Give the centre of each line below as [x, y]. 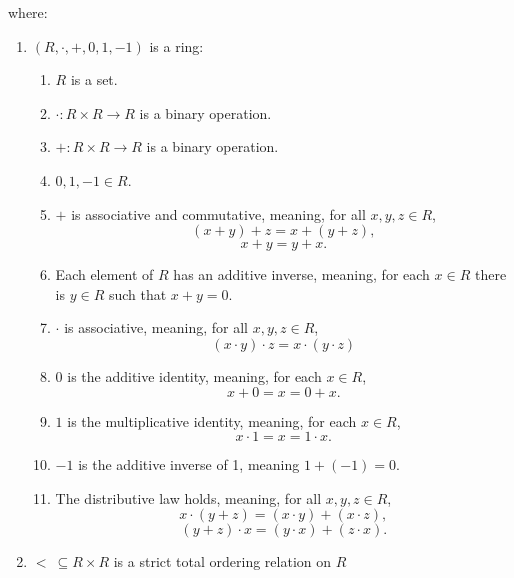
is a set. [94, 79]
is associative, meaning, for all [156, 327]
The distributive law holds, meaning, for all [188, 497]
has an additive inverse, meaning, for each [301, 274]
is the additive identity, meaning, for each [194, 375]
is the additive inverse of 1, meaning [189, 464]
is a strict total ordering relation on [222, 561]
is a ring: [176, 45]
